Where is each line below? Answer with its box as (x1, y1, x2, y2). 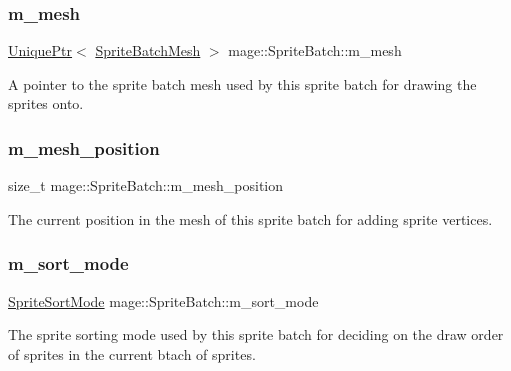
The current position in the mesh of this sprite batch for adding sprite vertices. (8, 208, 493, 229)
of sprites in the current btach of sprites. (8, 343, 256, 364)
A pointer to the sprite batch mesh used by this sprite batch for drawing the (8, 73, 477, 94)
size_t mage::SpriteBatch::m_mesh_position (8, 175, 284, 196)
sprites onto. (8, 93, 84, 114)
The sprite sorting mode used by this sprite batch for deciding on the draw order (8, 324, 504, 345)
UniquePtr (8, 40, 73, 61)
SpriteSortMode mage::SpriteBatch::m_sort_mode (8, 290, 319, 311)
